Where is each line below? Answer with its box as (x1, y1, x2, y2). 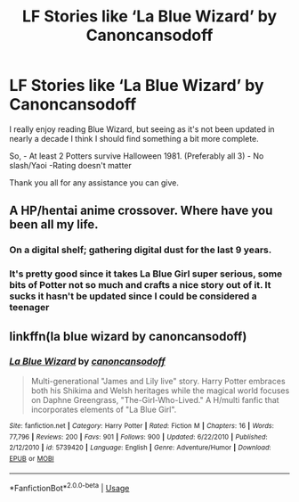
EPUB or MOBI (9, 454, 55, 463)
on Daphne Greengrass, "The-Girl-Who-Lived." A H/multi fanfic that (30, 394, 279, 405)
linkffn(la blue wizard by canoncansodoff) (9, 328, 247, 344)
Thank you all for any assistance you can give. (9, 177, 180, 188)
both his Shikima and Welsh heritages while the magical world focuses (30, 385, 290, 396)
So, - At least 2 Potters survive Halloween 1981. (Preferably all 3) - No (9, 150, 264, 161)
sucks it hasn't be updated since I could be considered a (9, 290, 257, 302)
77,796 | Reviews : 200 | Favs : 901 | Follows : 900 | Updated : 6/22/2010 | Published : (9, 432, 268, 441)
